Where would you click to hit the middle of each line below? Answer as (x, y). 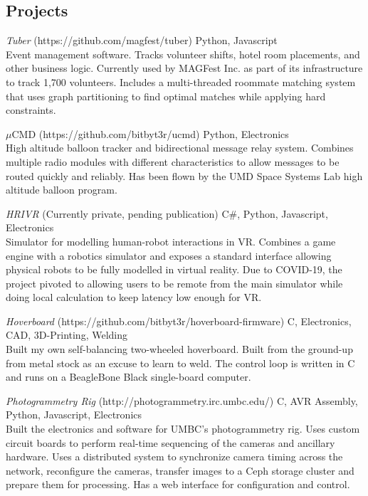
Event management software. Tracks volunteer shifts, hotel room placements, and (183, 54)
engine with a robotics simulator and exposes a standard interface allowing (169, 255)
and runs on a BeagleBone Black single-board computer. (128, 377)
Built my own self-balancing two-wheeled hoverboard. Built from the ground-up (179, 349)
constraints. (31, 110)
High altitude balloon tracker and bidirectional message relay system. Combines (180, 148)
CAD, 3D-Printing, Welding (67, 335)
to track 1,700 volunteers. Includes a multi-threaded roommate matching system (181, 81)
